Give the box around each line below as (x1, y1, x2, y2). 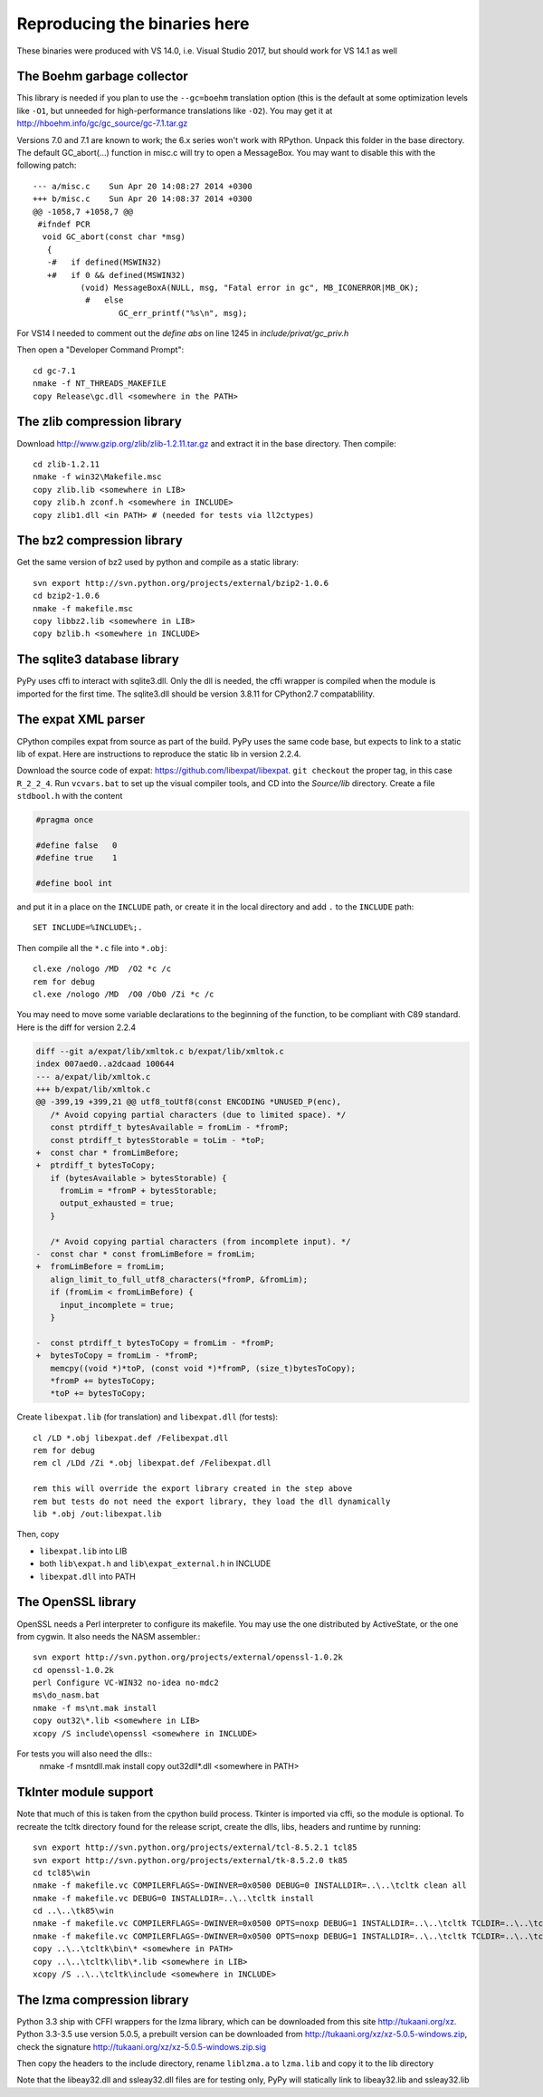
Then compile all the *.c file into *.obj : (16, 942, 167, 953)
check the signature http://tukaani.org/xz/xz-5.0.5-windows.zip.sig (16, 2041, 267, 2052)
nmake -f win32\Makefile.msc (33, 472, 162, 482)
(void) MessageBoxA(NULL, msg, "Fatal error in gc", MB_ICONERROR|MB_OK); (80, 282, 420, 293)
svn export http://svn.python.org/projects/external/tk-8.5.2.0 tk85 (33, 1855, 348, 1865)
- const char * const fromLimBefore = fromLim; (35, 1249, 256, 1259)
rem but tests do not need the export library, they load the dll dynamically (33, 1496, 391, 1506)
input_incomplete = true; (59, 1300, 176, 1310)
